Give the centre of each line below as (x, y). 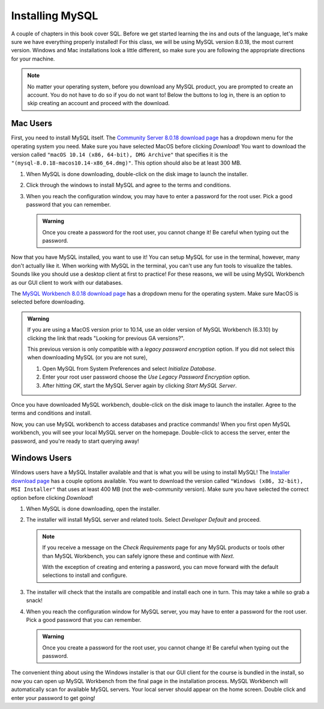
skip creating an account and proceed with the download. (99, 103)
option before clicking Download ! (52, 498)
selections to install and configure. (85, 575)
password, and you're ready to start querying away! (75, 441)
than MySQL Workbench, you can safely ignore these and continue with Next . (138, 556)
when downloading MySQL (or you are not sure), (88, 358)
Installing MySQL (55, 16)
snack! (34, 600)
